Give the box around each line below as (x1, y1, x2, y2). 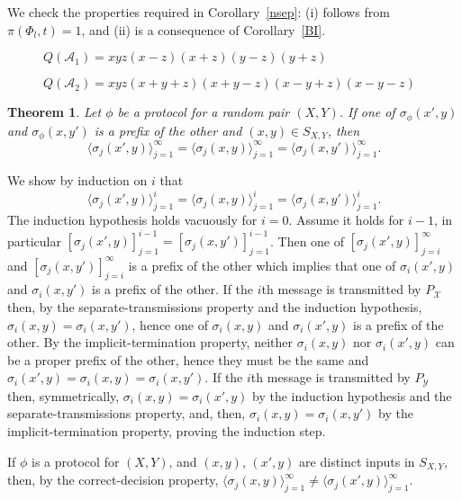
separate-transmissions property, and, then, (7, 404, 246, 423)
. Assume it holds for (288, 210, 404, 229)
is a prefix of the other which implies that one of (128, 255, 396, 274)
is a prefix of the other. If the (92, 280, 254, 299)
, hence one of (131, 315, 208, 334)
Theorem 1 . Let (7, 103, 102, 121)
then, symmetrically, (7, 386, 120, 405)
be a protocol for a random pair (117, 103, 290, 121)
